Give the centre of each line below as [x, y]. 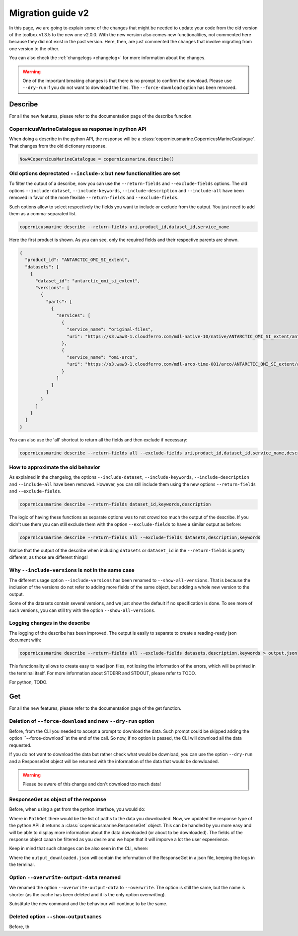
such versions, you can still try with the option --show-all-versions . [82, 610]
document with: [25, 640]
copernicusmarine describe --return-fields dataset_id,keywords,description [115, 504]
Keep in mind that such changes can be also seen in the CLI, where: [79, 849]
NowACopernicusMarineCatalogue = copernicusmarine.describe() [97, 159]
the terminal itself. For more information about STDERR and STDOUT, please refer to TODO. [103, 673]
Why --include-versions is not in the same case [72, 570]
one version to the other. [34, 48]
